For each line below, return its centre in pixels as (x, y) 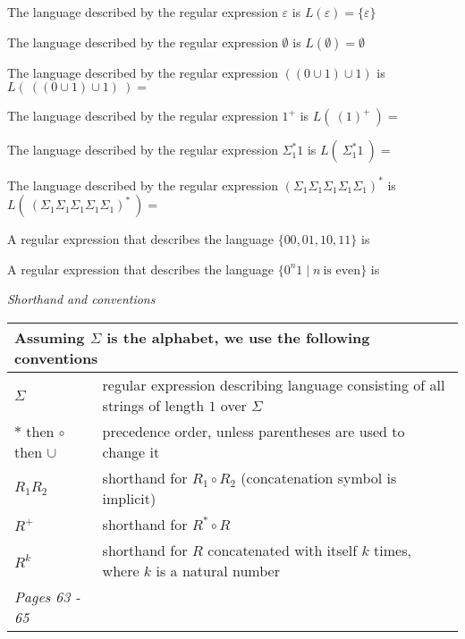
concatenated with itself (283, 551)
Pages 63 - (47, 597)
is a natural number (218, 571)
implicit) (129, 499)
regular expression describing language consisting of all (274, 385)
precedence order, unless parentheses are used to (254, 432)
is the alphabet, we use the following (238, 338)
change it (131, 452)
